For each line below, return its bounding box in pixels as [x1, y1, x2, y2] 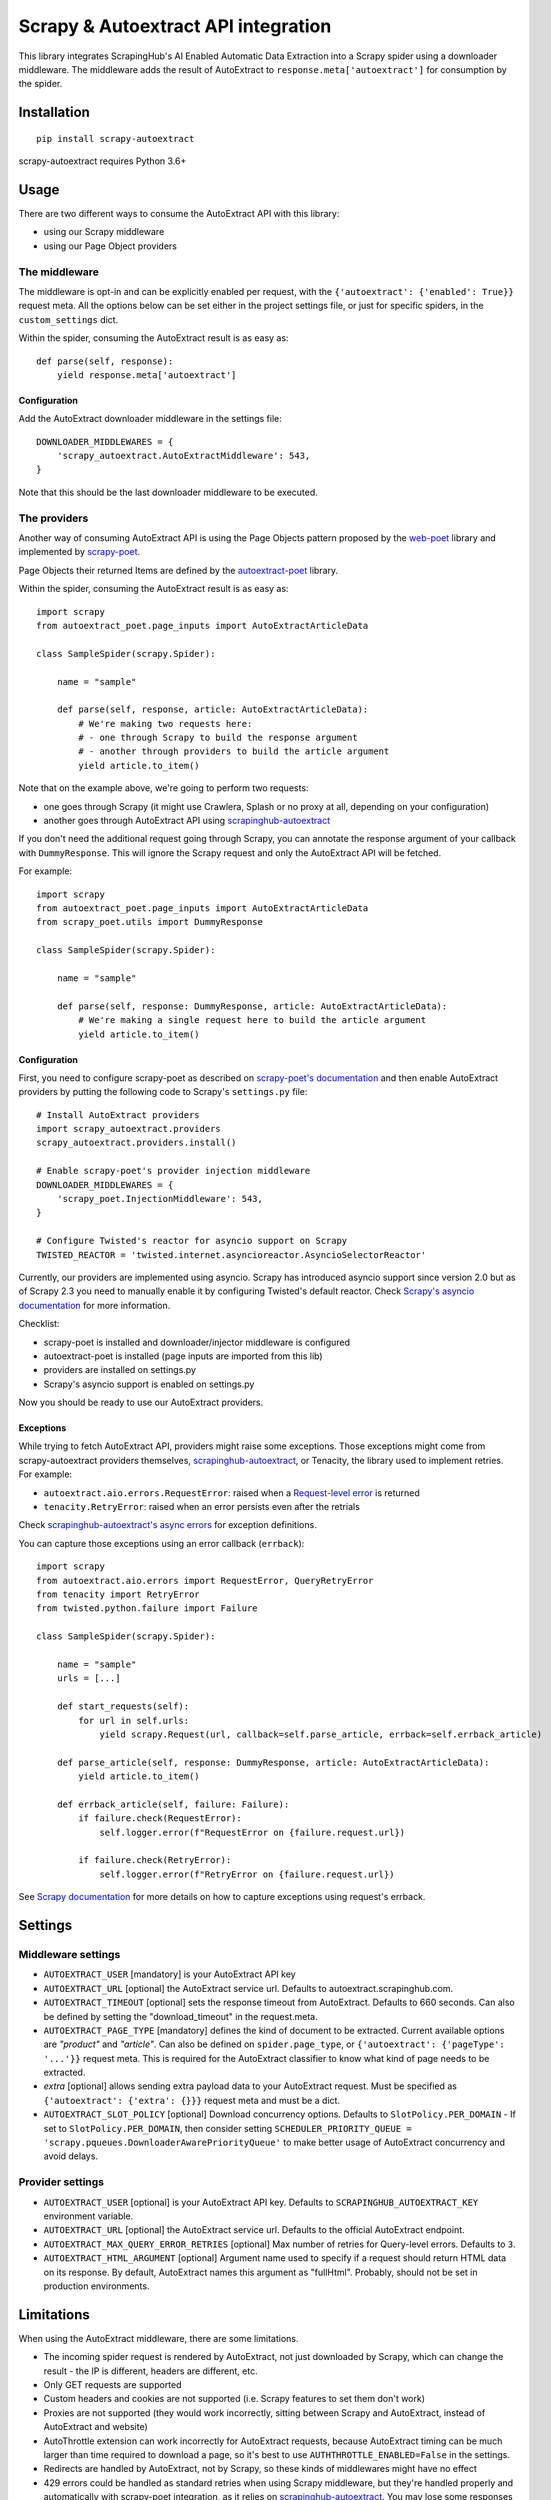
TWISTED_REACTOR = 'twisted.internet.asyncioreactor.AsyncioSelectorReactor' [36, 1249, 427, 1260]
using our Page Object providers [43, 240, 177, 252]
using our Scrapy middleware [43, 226, 165, 238]
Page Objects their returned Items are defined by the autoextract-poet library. [18, 564, 339, 576]
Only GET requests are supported [43, 2379, 182, 2390]
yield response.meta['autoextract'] [56, 369, 237, 380]
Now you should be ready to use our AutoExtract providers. [18, 1396, 264, 1409]
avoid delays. [43, 2150, 99, 2162]
